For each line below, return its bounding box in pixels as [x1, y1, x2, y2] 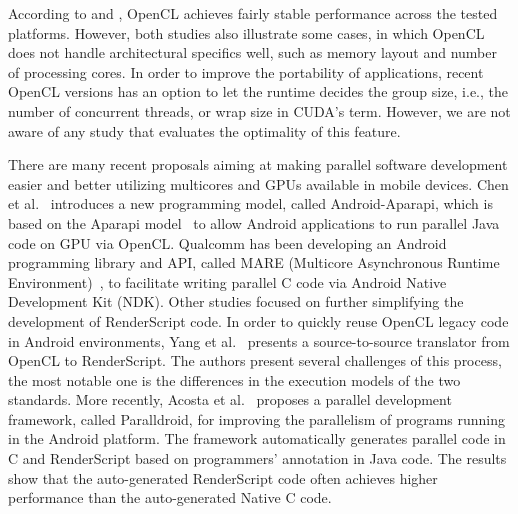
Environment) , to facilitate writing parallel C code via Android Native [8, 271, 447, 292]
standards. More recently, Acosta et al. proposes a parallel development [8, 389, 452, 410]
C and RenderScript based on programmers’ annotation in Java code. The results [8, 448, 507, 469]
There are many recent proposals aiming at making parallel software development [8, 154, 508, 175]
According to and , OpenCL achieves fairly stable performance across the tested [8, 3, 498, 23]
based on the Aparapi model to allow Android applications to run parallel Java [8, 212, 500, 233]
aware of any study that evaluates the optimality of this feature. [8, 120, 401, 141]
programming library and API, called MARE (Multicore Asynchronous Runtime [8, 252, 500, 273]
